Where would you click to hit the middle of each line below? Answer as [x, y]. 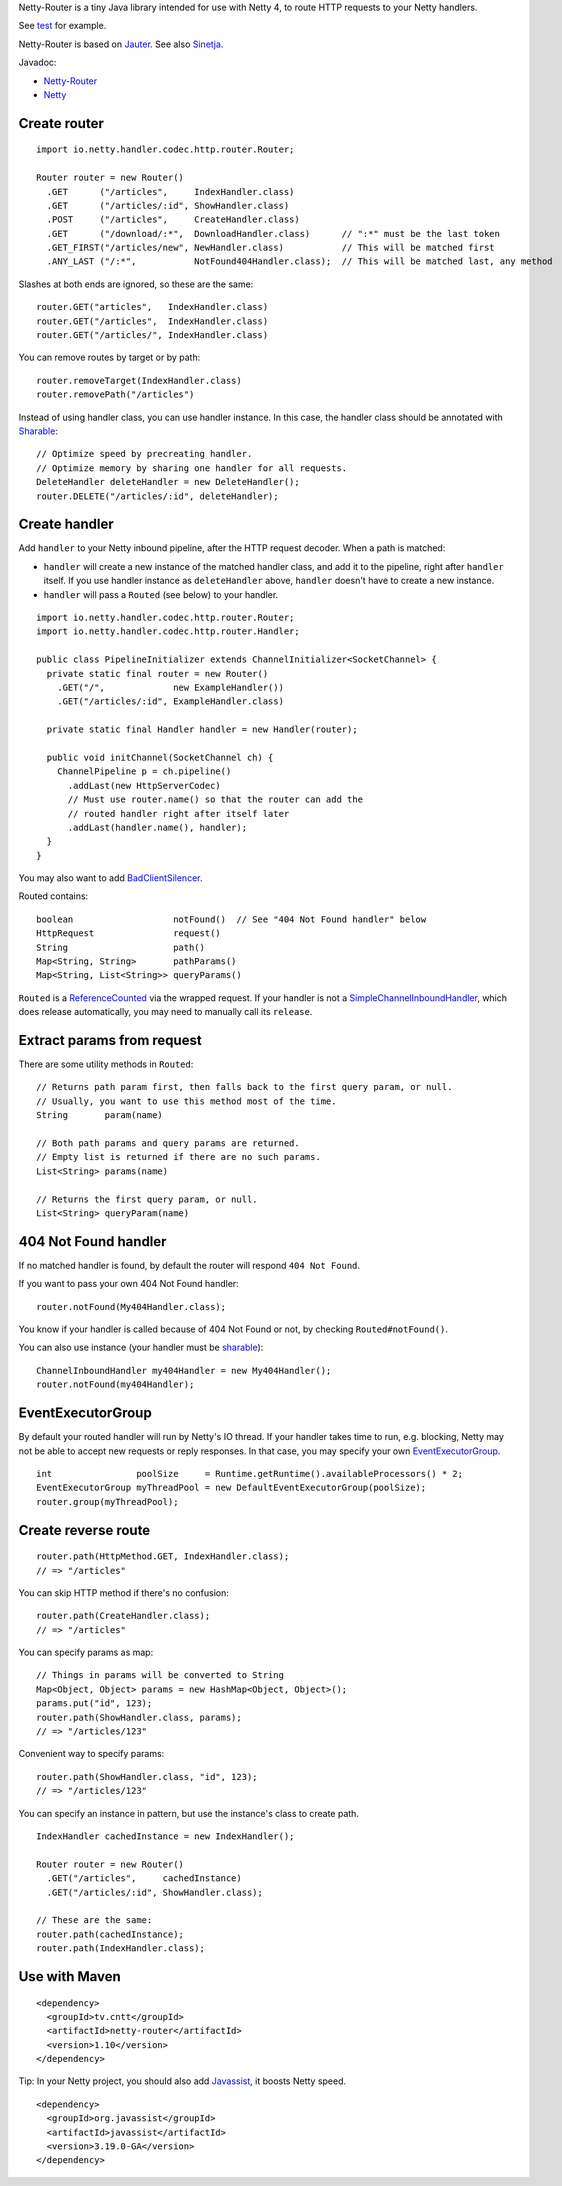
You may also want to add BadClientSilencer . [110, 878]
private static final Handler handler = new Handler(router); [202, 729]
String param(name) [100, 1115]
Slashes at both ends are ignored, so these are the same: [136, 284]
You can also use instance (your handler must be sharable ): [141, 1347]
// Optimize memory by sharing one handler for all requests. [192, 468]
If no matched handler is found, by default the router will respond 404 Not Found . [189, 1265]
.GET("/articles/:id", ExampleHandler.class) [170, 701]
